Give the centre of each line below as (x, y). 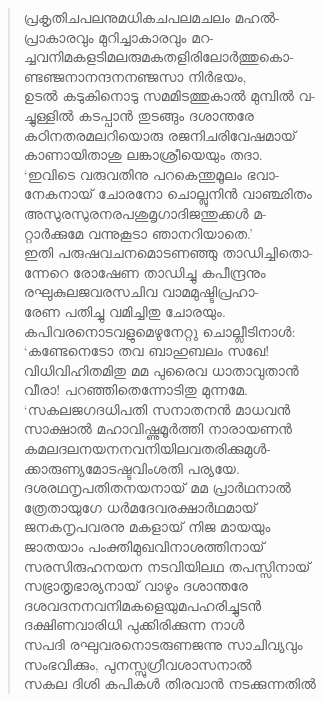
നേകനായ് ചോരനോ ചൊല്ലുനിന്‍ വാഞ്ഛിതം (167, 193)
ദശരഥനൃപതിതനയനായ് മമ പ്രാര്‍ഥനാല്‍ (157, 487)
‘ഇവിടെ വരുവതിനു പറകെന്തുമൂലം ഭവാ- (151, 173)
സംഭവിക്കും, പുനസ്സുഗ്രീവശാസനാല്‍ (137, 663)
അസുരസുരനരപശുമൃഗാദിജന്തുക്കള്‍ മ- (145, 212)
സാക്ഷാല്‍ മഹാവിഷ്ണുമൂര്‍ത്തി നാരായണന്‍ (157, 428)
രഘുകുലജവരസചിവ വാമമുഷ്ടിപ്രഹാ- (141, 291)
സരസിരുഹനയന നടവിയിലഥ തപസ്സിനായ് (167, 565)
